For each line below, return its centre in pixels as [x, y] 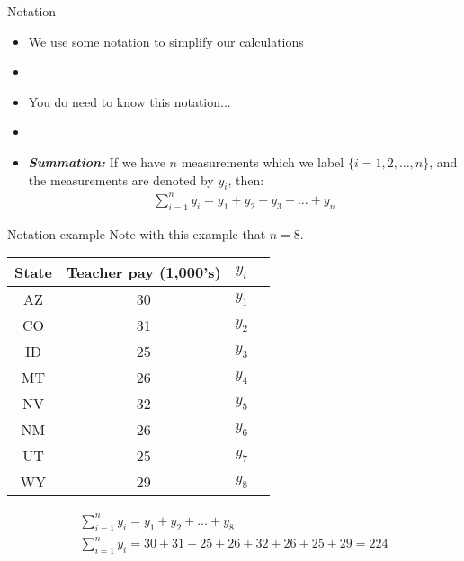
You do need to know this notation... [129, 101]
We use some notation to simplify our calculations [166, 41]
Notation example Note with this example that [137, 233]
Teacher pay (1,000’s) [143, 272]
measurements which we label [263, 161]
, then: [246, 179]
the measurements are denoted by [121, 179]
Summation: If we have [97, 161]
